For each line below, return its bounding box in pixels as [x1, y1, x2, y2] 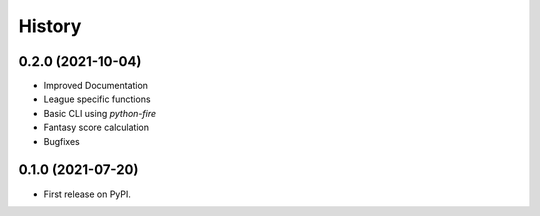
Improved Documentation [43, 80, 149, 92]
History [18, 15, 82, 37]
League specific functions [43, 93, 151, 105]
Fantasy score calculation [43, 121, 150, 134]
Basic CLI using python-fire [43, 107, 157, 119]
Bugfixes [43, 135, 80, 147]
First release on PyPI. [43, 188, 132, 200]
